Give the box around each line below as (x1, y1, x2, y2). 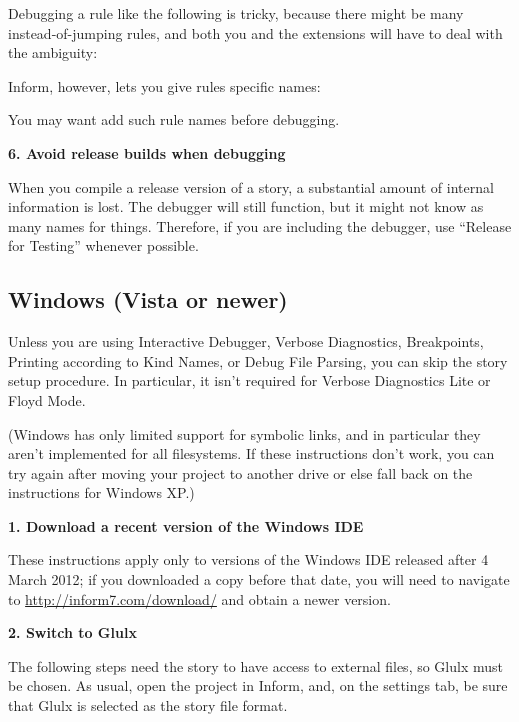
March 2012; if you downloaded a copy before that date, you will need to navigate (8, 569, 510, 590)
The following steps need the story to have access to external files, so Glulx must (8, 655, 503, 676)
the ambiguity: (8, 42, 98, 63)
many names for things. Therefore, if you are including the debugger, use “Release (8, 215, 512, 236)
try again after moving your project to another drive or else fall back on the (8, 462, 473, 483)
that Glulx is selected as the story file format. (8, 695, 288, 716)
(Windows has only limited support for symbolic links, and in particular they (8, 423, 481, 444)
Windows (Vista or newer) (8, 284, 288, 315)
